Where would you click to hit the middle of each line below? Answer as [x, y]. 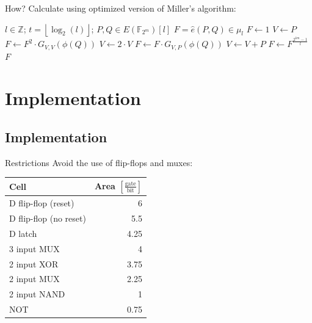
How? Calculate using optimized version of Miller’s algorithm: [121, 8]
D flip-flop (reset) [42, 203]
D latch [23, 233]
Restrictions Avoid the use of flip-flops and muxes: [99, 162]
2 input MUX [34, 279]
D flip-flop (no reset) [48, 218]
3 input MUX [34, 248]
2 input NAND [37, 294]
